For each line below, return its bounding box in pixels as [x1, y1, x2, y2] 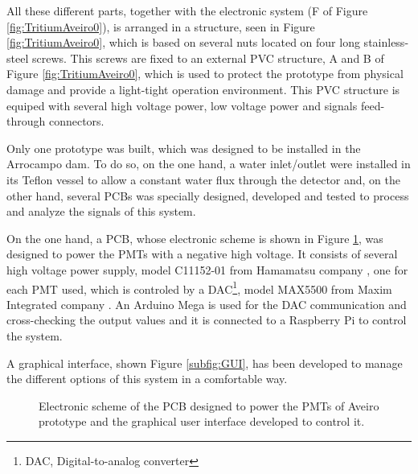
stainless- [363, 34, 409, 51]
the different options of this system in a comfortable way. [6, 370, 288, 387]
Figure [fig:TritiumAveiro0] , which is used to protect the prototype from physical [6, 65, 404, 82]
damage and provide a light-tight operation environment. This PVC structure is [6, 80, 400, 97]
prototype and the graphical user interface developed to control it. [39, 413, 365, 430]
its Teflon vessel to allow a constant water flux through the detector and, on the [6, 171, 401, 188]
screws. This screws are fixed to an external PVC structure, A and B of [31, 49, 384, 66]
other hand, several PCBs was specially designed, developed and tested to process [6, 187, 409, 204]
